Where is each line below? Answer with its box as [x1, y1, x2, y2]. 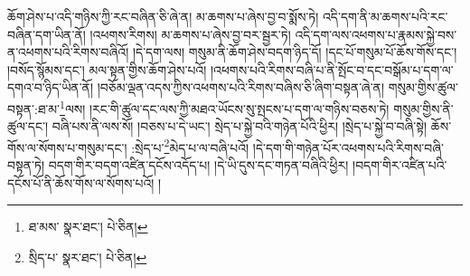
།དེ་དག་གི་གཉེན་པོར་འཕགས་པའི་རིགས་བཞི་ [252, 138, 444, 157]
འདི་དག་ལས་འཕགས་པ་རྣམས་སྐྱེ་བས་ [295, 24, 457, 43]
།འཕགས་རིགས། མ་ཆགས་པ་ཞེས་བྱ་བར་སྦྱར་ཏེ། [89, 24, 291, 43]
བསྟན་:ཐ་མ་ [7, 99, 61, 118]
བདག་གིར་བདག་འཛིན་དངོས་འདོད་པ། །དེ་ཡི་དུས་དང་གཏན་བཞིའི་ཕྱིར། [48, 156, 349, 175]
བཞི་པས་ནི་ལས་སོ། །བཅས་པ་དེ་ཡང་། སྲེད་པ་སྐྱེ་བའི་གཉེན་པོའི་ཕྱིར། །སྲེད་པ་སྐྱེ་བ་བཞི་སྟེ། [52, 117, 428, 136]
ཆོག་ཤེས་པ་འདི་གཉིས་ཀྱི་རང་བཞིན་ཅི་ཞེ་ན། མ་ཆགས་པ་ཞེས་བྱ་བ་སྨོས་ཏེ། [7, 7, 319, 25]
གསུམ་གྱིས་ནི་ [393, 99, 454, 118]
